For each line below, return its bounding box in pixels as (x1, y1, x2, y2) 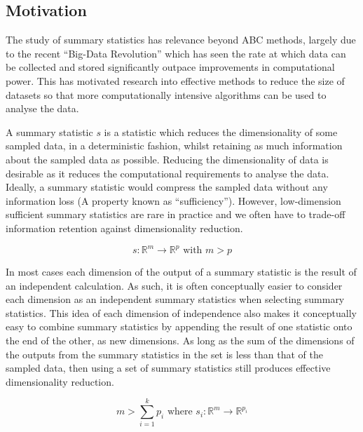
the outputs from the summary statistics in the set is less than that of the (6, 346, 324, 361)
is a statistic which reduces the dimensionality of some (104, 124, 338, 139)
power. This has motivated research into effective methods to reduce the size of (6, 73, 345, 88)
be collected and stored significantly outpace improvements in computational (6, 60, 335, 74)
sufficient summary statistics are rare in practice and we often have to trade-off (6, 207, 345, 222)
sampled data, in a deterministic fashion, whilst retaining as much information (6, 138, 343, 153)
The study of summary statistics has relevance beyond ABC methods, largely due (6, 32, 356, 47)
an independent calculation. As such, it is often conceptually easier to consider (6, 278, 343, 292)
